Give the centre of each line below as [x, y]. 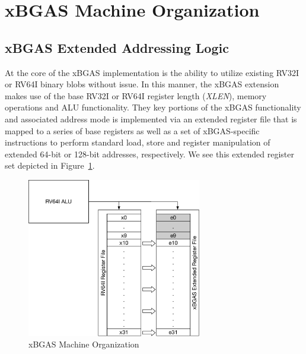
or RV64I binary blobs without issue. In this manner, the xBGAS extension [142, 84]
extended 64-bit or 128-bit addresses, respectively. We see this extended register [149, 154]
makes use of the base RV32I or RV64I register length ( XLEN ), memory [136, 95]
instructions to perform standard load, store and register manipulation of [138, 142]
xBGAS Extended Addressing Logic [117, 47]
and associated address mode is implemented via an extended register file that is [151, 118]
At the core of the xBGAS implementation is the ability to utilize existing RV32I [152, 72]
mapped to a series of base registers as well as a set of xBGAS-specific [132, 130]
